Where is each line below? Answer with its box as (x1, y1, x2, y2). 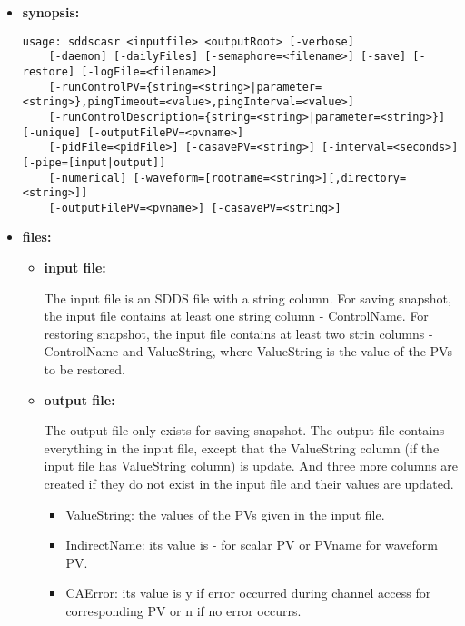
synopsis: (22, 3, 80, 21)
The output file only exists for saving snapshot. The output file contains (44, 421, 445, 440)
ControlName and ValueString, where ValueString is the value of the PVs (44, 342, 452, 361)
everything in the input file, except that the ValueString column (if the (44, 438, 440, 457)
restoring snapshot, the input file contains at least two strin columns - (44, 323, 433, 343)
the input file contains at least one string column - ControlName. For (44, 306, 429, 325)
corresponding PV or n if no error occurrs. (65, 601, 302, 620)
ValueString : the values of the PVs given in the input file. (65, 504, 385, 523)
